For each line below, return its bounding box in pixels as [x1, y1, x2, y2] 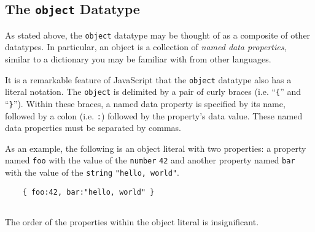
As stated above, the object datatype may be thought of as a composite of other [5, 28, 311, 41]
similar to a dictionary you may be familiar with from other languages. [5, 53, 271, 65]
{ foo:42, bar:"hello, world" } [22, 187, 155, 196]
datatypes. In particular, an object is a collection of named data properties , [5, 40, 287, 53]
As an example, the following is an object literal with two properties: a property [5, 141, 306, 154]
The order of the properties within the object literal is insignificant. [5, 215, 259, 228]
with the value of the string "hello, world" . [5, 166, 179, 179]
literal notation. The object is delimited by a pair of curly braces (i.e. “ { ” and [5, 85, 301, 98]
